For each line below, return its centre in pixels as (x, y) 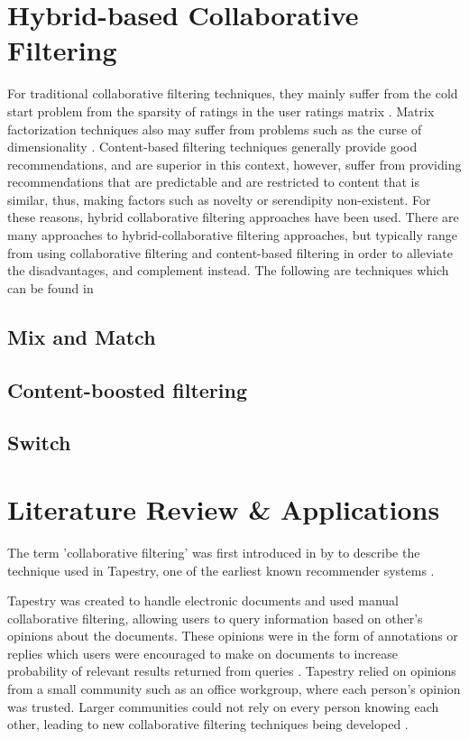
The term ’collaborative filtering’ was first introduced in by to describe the (214, 552)
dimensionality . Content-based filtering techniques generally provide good (212, 147)
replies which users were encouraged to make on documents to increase (202, 653)
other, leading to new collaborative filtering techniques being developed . (208, 724)
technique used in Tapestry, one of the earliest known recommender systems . (221, 570)
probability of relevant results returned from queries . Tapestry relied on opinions (232, 671)
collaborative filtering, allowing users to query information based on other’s (215, 618)
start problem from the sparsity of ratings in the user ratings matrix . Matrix (221, 111)
